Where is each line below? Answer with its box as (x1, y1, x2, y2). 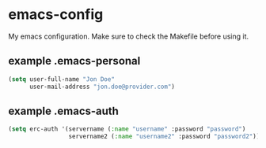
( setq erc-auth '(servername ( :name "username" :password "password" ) (8, 125, 246, 133)
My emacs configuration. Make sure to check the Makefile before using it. (8, 31, 249, 41)
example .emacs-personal (8, 54, 141, 68)
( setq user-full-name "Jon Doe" (8, 75, 115, 83)
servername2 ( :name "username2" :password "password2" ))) (68, 132, 264, 141)
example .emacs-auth (8, 104, 119, 117)
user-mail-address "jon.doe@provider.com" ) (28, 83, 176, 91)
